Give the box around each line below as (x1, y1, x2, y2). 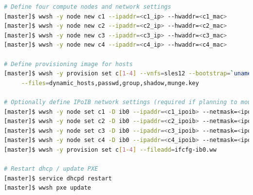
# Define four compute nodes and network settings (4, 3, 171, 10)
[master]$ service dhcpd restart (4, 175, 112, 182)
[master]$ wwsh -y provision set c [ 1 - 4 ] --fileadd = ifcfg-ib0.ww (4, 146, 217, 153)
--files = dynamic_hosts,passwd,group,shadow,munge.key (21, 79, 199, 87)
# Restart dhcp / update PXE (4, 165, 98, 173)
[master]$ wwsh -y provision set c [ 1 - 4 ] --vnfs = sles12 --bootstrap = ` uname (4, 70, 252, 77)
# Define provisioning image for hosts (4, 60, 133, 68)
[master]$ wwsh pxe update (4, 184, 91, 192)
